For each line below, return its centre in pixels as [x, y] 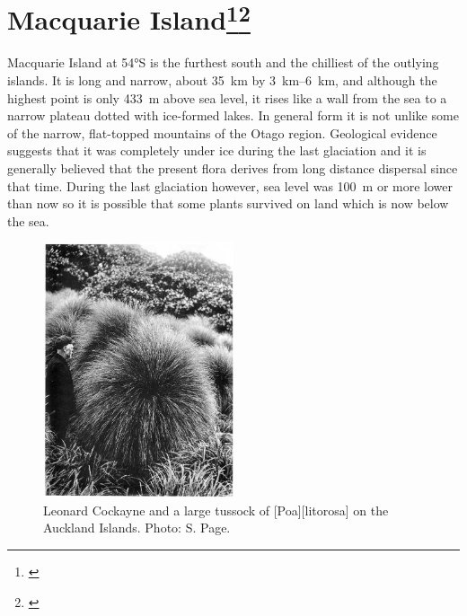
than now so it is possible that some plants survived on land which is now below [228, 203]
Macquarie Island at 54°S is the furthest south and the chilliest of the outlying [223, 62]
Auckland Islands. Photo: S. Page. [137, 528]
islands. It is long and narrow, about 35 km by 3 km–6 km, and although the [222, 80]
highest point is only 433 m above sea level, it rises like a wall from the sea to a [227, 97]
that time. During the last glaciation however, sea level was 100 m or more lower [230, 185]
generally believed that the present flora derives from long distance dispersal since [233, 168]
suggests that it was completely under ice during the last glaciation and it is [217, 150]
